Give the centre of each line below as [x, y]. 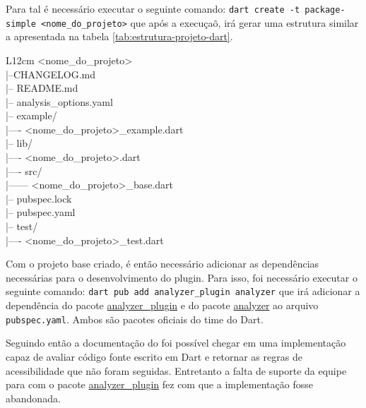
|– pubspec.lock [39, 198]
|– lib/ [19, 143]
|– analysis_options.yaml [59, 101]
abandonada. [33, 398]
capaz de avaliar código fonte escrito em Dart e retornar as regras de [154, 356]
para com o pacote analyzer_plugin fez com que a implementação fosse [159, 384]
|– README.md [42, 88]
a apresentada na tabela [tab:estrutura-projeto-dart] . [119, 36]
